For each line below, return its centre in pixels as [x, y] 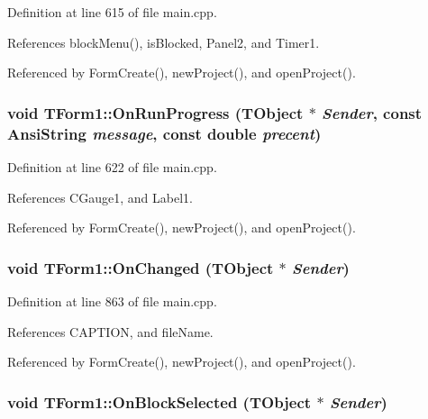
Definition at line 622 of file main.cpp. [112, 166]
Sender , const [372, 112]
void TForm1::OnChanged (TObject [141, 267]
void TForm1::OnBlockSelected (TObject [159, 401]
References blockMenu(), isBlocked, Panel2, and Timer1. [164, 42]
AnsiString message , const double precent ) [164, 133]
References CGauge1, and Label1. [100, 197]
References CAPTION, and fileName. [110, 331]
